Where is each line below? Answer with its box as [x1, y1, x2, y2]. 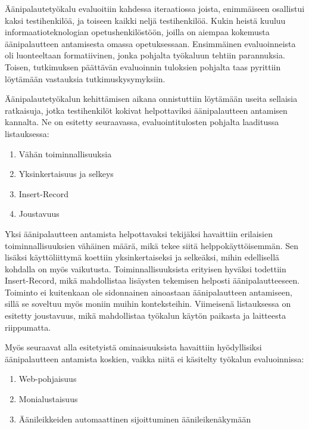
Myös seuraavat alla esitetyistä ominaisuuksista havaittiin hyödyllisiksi [5, 341, 262, 353]
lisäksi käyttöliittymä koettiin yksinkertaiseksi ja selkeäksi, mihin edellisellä [5, 251, 280, 263]
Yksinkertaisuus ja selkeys [18, 167, 114, 180]
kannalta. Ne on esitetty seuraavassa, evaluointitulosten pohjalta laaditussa [5, 116, 279, 128]
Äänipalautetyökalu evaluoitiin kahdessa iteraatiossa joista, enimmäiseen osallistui [5, 2, 305, 14]
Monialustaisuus [18, 393, 78, 405]
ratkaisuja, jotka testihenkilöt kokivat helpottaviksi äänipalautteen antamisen [5, 104, 288, 116]
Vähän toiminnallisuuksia [18, 147, 112, 160]
